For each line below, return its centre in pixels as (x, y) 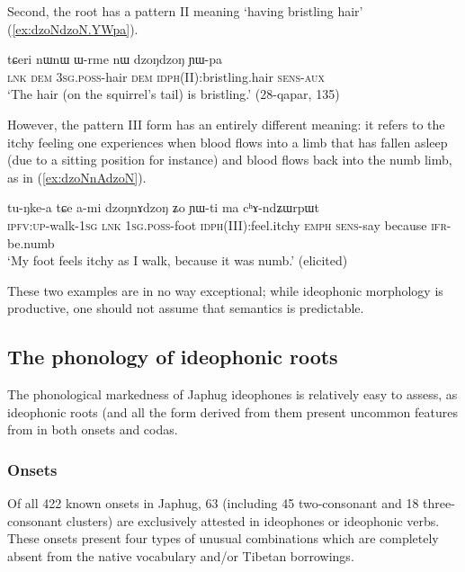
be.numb (31, 242)
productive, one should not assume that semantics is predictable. (186, 308)
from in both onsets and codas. (93, 429)
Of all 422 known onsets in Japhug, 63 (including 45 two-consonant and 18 (213, 503)
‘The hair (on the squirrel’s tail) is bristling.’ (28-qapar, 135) (174, 94)
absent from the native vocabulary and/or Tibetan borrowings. (181, 555)
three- (439, 503)
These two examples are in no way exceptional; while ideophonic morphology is (225, 290)
